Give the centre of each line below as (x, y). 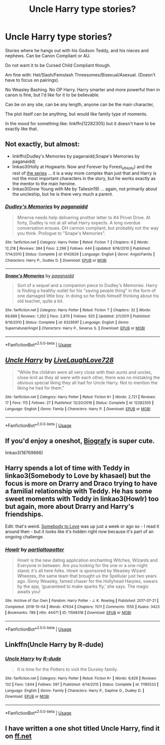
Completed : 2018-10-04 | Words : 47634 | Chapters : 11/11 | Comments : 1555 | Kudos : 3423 (82, 607)
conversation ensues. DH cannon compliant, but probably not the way (88, 228)
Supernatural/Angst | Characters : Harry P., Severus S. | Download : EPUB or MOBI (75, 328)
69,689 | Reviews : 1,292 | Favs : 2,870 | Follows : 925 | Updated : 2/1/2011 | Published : (78, 317)
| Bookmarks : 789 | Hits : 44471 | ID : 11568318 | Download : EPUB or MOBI (68, 613)
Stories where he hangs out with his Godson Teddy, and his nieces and (77, 50)
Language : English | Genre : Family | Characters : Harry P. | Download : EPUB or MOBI (78, 409)
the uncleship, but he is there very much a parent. (63, 194)
